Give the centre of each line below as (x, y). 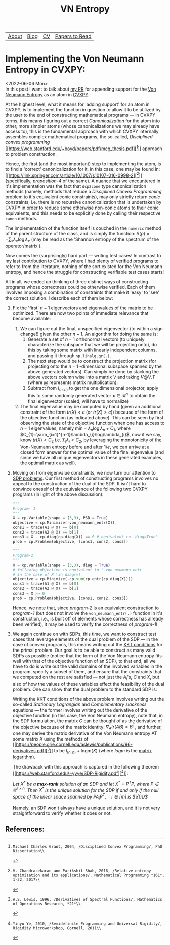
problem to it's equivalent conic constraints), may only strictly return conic (83, 197)
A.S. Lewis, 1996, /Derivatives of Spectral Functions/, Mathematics (88, 899)
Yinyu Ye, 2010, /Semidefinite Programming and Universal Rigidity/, (88, 924)
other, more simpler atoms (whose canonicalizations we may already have (82, 126)
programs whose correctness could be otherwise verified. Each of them (80, 287)
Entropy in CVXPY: (46, 70)
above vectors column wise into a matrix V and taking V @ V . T (91, 377)
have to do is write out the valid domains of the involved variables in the (87, 666)
